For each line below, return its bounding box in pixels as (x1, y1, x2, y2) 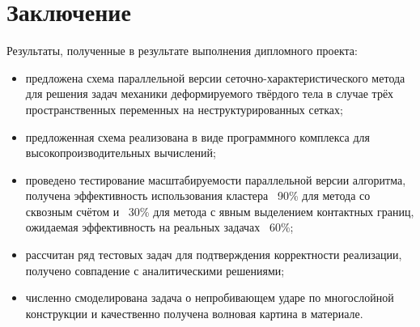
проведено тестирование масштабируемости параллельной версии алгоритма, (25, 171, 406, 188)
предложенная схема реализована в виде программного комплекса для (25, 128, 370, 145)
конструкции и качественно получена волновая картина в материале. (25, 304, 363, 321)
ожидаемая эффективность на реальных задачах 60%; (25, 219, 294, 236)
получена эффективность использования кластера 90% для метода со (25, 187, 371, 204)
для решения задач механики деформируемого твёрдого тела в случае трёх (25, 85, 394, 102)
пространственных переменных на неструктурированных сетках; (25, 100, 343, 117)
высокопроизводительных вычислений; (25, 144, 216, 161)
